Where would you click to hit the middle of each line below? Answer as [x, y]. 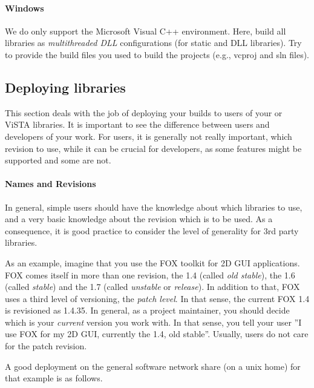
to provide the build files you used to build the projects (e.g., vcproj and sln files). [157, 54]
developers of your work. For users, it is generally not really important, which [149, 136]
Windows [25, 8]
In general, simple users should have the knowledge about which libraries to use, [154, 207]
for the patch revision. [46, 346]
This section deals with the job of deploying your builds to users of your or [144, 112]
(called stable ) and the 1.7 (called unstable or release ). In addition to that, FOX [152, 287]
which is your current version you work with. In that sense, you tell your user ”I [153, 322]
